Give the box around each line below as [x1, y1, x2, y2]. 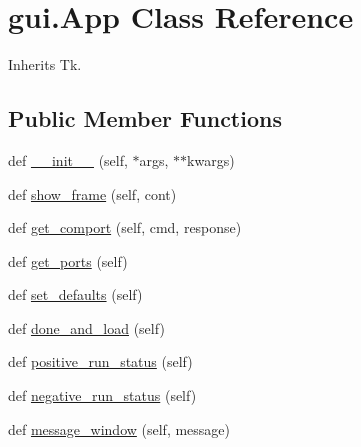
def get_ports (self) [8, 250, 128, 271]
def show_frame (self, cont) [8, 183, 177, 204]
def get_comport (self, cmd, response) [8, 217, 242, 238]
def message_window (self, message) [8, 418, 231, 439]
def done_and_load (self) [8, 317, 165, 338]
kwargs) [187, 149, 235, 170]
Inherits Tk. [8, 54, 82, 75]
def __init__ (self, [8, 149, 128, 170]
